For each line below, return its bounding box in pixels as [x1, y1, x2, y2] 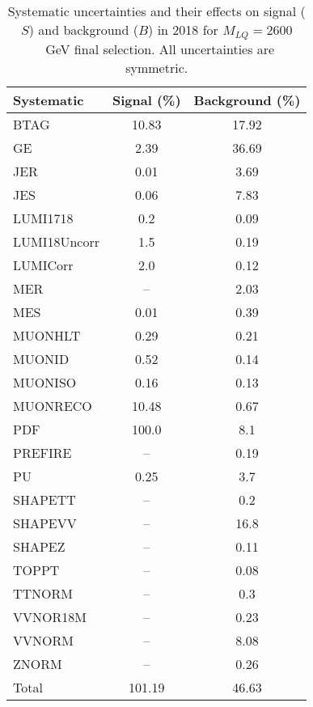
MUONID [13, 349, 70, 368]
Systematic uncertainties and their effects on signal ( [7, 2, 306, 20]
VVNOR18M [13, 607, 87, 626]
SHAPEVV [13, 513, 77, 532]
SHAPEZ [13, 536, 66, 556]
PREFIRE [13, 442, 72, 462]
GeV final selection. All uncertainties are [45, 39, 275, 58]
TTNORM [13, 583, 74, 603]
